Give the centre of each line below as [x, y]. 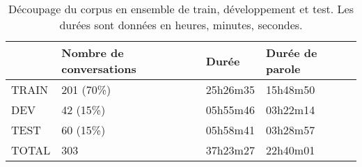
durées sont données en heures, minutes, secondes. [181, 25]
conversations [99, 69]
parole [283, 69]
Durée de [291, 53]
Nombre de [93, 53]
